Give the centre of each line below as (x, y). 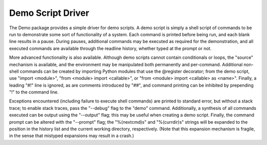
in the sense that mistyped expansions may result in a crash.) (72, 136)
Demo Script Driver (49, 13)
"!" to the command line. (34, 92)
